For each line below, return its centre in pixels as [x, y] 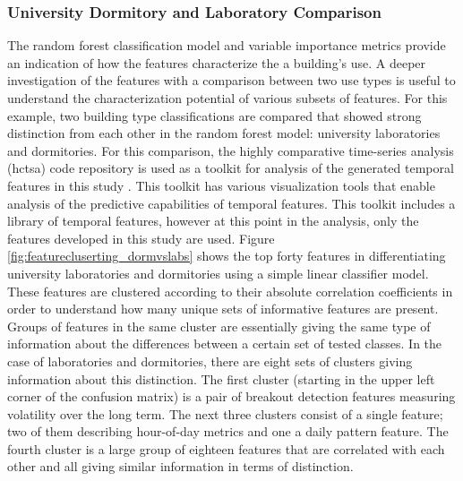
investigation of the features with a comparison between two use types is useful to [231, 80]
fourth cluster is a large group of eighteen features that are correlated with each [226, 448]
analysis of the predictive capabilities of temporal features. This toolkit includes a [231, 203]
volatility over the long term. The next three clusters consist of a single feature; [225, 413]
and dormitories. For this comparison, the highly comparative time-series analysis [231, 150]
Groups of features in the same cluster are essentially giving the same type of [219, 326]
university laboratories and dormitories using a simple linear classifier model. [218, 273]
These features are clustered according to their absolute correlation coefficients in [230, 291]
